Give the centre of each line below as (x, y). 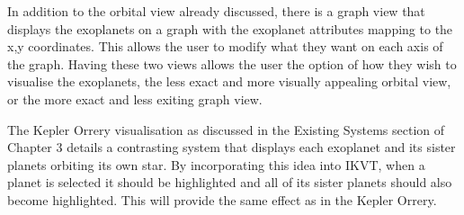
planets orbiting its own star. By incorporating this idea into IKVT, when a (216, 164)
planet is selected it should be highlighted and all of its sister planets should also (230, 182)
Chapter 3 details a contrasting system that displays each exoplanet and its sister (232, 147)
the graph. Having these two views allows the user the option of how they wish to (232, 63)
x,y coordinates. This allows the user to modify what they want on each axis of (225, 46)
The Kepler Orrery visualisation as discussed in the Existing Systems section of (226, 129)
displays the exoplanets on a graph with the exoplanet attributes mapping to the (230, 28)
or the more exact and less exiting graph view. (135, 99)
